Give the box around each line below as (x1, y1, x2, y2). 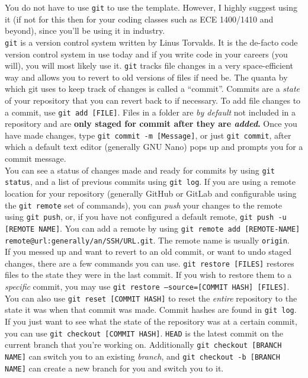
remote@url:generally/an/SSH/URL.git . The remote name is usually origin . (5, 233, 290, 246)
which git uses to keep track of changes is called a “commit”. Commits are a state (5, 82, 300, 95)
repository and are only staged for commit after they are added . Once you (5, 117, 297, 130)
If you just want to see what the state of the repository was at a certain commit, (5, 315, 297, 327)
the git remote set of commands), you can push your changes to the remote (5, 198, 283, 211)
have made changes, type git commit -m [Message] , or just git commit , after (5, 129, 291, 141)
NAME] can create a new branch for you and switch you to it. (5, 361, 224, 374)
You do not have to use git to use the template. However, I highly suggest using (5, 1, 297, 13)
